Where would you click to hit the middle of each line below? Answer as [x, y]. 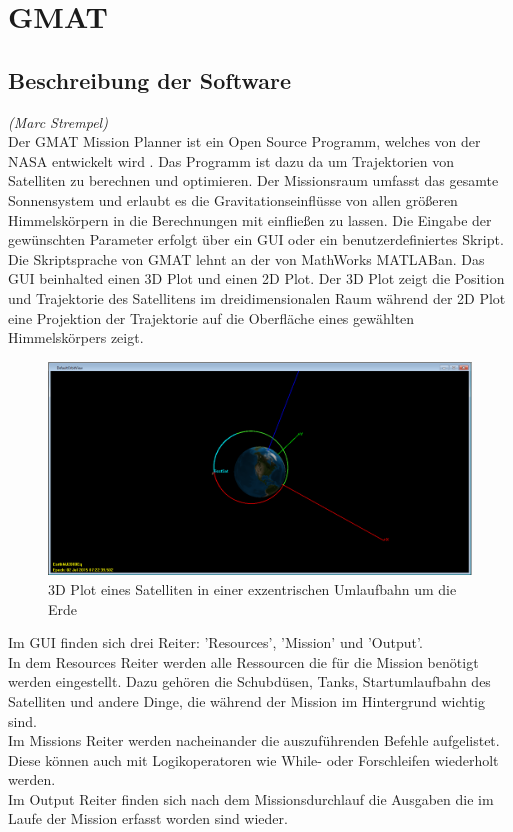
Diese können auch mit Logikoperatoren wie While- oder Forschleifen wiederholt [253, 759]
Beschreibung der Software [149, 79]
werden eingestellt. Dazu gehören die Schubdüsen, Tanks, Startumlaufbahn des [249, 681]
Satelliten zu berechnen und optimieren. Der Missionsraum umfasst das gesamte [253, 180]
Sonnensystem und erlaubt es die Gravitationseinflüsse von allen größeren [233, 199]
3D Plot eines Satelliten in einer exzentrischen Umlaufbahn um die [252, 588]
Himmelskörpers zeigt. [76, 337]
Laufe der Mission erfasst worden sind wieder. [148, 818]
